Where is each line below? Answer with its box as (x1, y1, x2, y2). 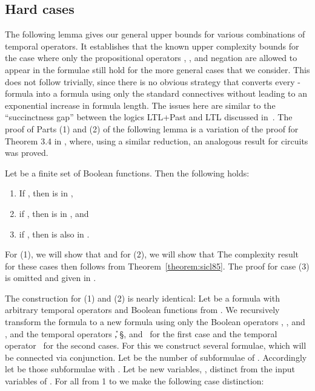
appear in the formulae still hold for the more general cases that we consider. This (5, 63, 310, 76)
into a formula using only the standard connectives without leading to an (36, 87, 307, 100)
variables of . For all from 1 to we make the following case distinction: (5, 375, 264, 387)
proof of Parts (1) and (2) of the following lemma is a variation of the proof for (5, 122, 299, 135)
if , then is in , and (19, 207, 89, 219)
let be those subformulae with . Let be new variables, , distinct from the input (5, 363, 295, 375)
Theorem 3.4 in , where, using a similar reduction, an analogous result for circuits (5, 134, 308, 147)
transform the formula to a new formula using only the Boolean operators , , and (5, 315, 305, 328)
